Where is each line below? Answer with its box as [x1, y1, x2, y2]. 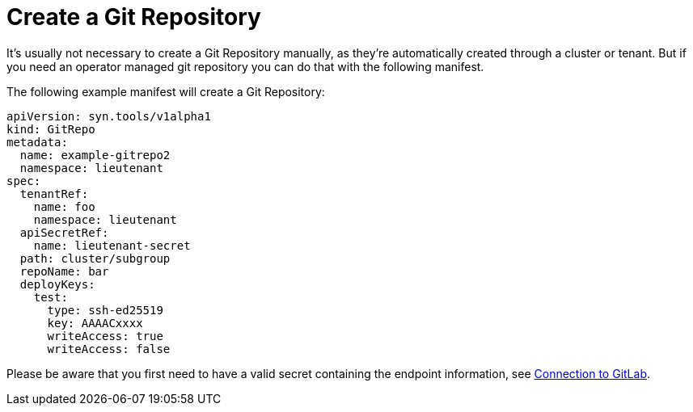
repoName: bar [19, 264, 109, 278]
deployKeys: [19, 277, 95, 291]
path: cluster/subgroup [19, 251, 171, 265]
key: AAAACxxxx [47, 316, 143, 330]
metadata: [6, 135, 68, 149]
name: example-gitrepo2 [19, 148, 171, 162]
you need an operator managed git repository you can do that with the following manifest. [6, 59, 484, 74]
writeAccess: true [47, 329, 163, 343]
